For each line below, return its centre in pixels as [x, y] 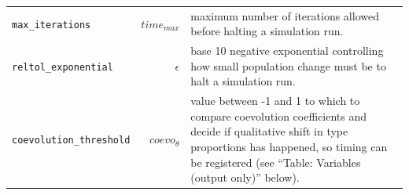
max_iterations [52, 25]
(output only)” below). [245, 177]
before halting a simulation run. [267, 31]
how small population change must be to [288, 65]
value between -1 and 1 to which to [275, 101]
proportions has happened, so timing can [289, 146]
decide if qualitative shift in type [269, 131]
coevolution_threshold [71, 141]
